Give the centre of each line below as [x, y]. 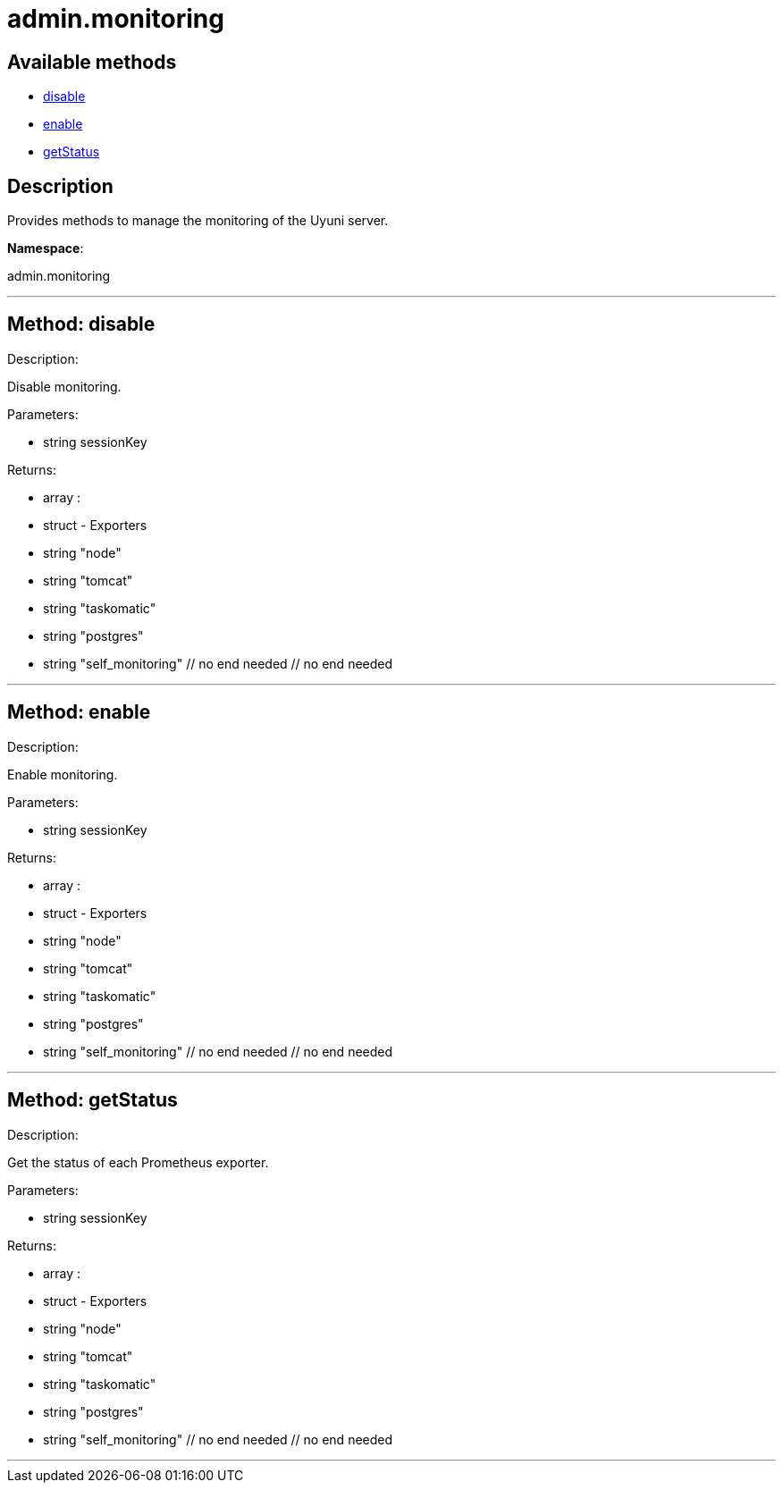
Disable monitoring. [64, 386]
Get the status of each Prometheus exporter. [138, 1162]
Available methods [92, 62]
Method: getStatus [93, 1100]
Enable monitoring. [63, 774]
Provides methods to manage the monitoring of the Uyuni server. [198, 221]
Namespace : [46, 248]
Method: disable [81, 324]
